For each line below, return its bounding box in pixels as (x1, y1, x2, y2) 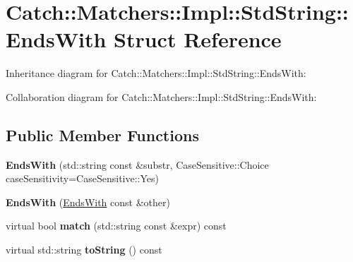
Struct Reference (114, 25, 282, 54)
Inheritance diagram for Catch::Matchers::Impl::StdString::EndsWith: (6, 66, 306, 81)
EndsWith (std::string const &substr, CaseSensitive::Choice (6, 157, 269, 172)
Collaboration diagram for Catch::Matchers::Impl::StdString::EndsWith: (6, 89, 317, 104)
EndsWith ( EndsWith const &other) (6, 194, 170, 209)
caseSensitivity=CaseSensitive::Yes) (6, 171, 159, 186)
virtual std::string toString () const (6, 242, 162, 257)
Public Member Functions (6, 124, 199, 145)
